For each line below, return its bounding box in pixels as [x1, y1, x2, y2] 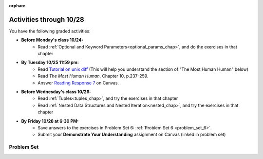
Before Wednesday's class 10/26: [21, 89, 91, 95]
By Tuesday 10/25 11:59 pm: [21, 60, 79, 65]
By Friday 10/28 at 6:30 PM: [21, 118, 79, 124]
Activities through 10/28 [9, 15, 85, 24]
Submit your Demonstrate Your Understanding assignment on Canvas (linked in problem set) [38, 131, 226, 138]
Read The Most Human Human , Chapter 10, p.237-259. [38, 73, 149, 79]
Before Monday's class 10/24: [21, 37, 83, 43]
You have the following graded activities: [9, 28, 91, 34]
